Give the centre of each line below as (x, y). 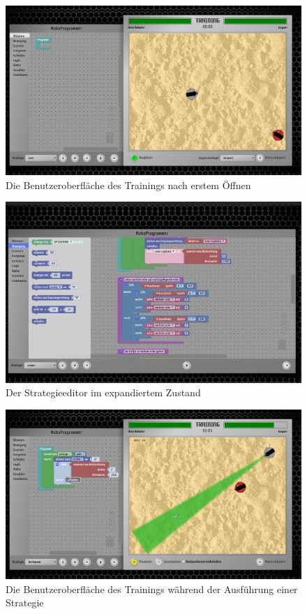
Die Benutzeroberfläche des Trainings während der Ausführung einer (152, 589)
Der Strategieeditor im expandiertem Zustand (103, 392)
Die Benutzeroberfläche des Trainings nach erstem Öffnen (128, 185)
